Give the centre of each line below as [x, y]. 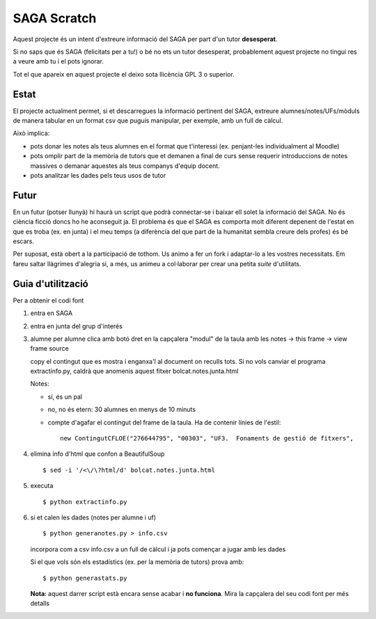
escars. [24, 241]
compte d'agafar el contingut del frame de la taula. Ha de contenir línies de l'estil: [164, 422]
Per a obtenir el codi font [48, 300]
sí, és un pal [65, 397]
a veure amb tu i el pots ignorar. [58, 61]
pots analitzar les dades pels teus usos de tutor [98, 175]
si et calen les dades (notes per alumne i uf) [93, 517]
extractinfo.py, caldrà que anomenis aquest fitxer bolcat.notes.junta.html [134, 371]
